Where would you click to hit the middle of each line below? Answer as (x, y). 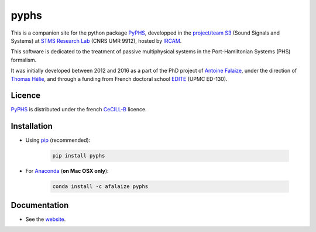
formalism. (24, 60)
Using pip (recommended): (58, 140)
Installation (32, 126)
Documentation (40, 205)
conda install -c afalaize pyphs (100, 187)
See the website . (46, 219)
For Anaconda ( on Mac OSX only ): (67, 171)
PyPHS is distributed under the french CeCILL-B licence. (79, 110)
